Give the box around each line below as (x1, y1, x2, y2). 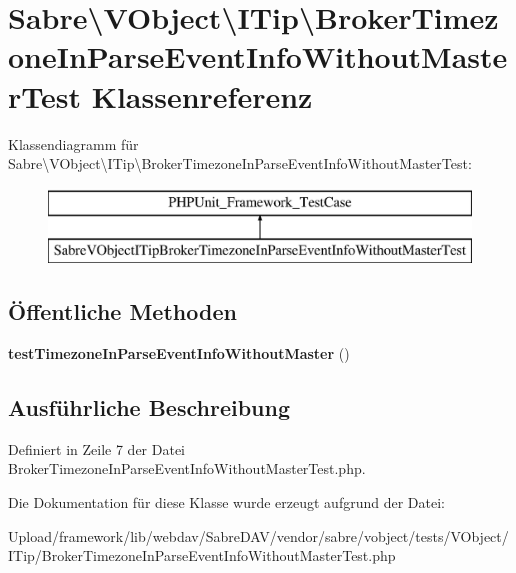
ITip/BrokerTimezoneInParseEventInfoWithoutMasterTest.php (8, 545, 396, 566)
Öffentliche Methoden (8, 296, 237, 327)
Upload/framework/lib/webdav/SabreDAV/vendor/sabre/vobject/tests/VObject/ (8, 525, 509, 546)
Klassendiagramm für (8, 133, 139, 154)
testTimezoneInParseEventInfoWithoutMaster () (8, 343, 350, 364)
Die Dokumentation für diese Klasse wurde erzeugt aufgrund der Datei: (8, 492, 445, 513)
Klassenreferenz (91, 75, 313, 116)
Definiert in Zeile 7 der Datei (8, 438, 186, 459)
